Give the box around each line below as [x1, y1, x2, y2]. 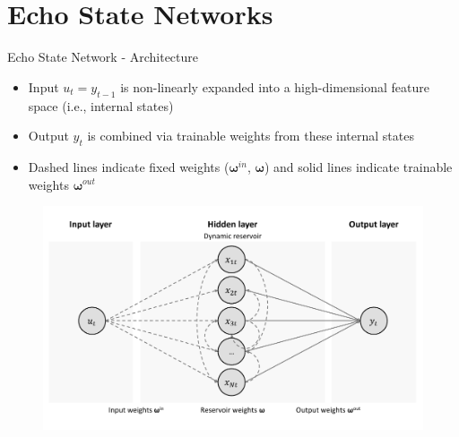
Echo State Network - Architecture [7, 47, 199, 66]
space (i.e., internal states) [28, 96, 174, 115]
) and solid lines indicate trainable [264, 157, 453, 176]
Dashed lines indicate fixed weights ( [28, 157, 229, 176]
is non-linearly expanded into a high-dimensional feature [120, 77, 429, 96]
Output [28, 126, 69, 145]
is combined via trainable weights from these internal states [87, 126, 414, 145]
